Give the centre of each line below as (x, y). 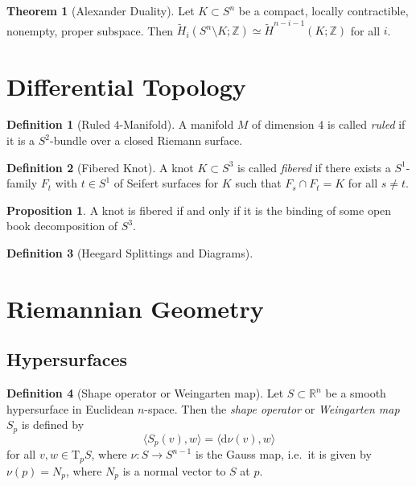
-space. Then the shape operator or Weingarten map (272, 408)
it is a (21, 140)
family (22, 183)
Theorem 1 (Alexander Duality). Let (101, 10)
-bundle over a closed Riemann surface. (146, 140)
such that (258, 183)
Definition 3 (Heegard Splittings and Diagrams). (130, 253)
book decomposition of (62, 226)
